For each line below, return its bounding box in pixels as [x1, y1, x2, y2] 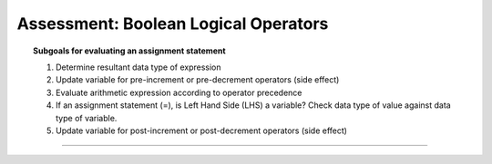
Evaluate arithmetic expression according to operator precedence [56, 87, 302, 98]
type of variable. [56, 112, 118, 123]
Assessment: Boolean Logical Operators [16, 14, 329, 34]
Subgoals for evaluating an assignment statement [33, 45, 227, 56]
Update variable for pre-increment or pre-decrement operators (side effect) [56, 74, 340, 85]
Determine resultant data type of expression [56, 62, 222, 72]
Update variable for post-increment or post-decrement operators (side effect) [56, 125, 348, 136]
